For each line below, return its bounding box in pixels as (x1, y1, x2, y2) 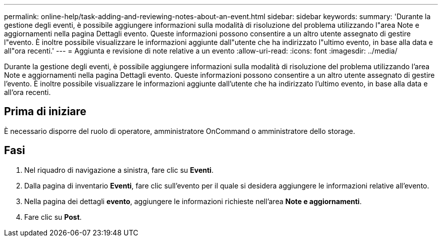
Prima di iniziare (4, 105, 87, 118)
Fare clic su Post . (24, 212, 82, 221)
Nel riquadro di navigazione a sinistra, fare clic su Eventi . (24, 165, 214, 174)
